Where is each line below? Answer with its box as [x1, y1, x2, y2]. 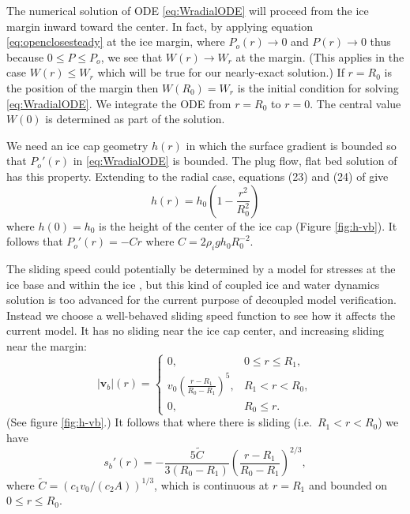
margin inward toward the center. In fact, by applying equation [6, 17, 313, 34]
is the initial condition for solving [237, 79, 399, 96]
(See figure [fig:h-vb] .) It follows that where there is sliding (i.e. [6, 414, 312, 430]
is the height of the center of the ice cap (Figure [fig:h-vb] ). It [99, 217, 397, 234]
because [6, 48, 44, 65]
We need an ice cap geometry [6, 137, 149, 153]
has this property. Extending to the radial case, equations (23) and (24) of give [6, 167, 389, 184]
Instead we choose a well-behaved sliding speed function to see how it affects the [6, 306, 396, 323]
